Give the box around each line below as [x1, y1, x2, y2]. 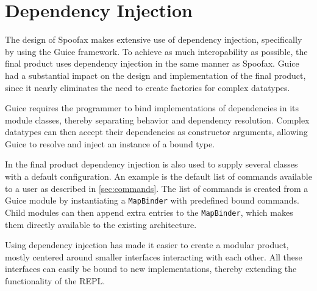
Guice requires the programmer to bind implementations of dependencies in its [5, 101, 299, 114]
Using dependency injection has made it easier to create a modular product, [5, 238, 289, 251]
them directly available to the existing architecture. [5, 218, 197, 230]
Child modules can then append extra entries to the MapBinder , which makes [5, 205, 293, 218]
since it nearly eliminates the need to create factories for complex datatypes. [5, 81, 290, 94]
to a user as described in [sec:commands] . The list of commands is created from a [5, 182, 308, 194]
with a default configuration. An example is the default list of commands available [5, 170, 312, 183]
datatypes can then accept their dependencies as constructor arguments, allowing [5, 125, 308, 138]
